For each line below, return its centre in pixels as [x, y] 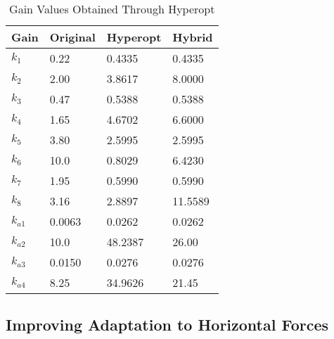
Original [72, 37]
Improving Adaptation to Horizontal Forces [167, 325]
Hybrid [193, 37]
